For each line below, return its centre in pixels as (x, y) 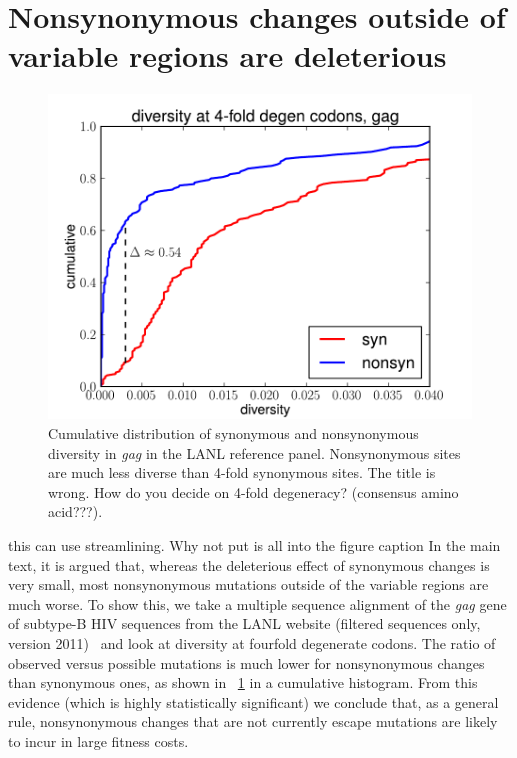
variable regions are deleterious (227, 55)
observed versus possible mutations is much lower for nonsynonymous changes (246, 662)
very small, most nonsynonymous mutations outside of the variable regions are (248, 584)
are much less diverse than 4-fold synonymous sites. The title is (242, 472)
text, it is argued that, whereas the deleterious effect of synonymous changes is (249, 564)
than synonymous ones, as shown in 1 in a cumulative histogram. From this (243, 682)
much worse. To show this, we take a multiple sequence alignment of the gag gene (257, 603)
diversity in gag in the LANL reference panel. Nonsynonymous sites (254, 452)
